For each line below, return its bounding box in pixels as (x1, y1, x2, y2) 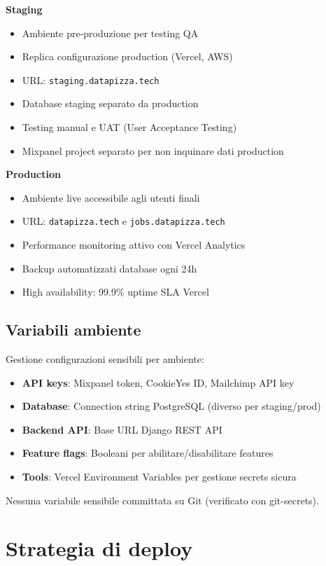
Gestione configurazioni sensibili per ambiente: (6, 352, 204, 366)
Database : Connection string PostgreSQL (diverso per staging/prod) (22, 399, 321, 413)
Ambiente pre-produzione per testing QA (22, 25, 199, 40)
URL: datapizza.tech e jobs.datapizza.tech (22, 214, 225, 228)
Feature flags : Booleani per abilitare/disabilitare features (22, 446, 274, 460)
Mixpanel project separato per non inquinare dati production (22, 143, 284, 158)
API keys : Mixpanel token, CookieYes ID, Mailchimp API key (22, 375, 295, 389)
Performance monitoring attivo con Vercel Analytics (22, 237, 246, 252)
